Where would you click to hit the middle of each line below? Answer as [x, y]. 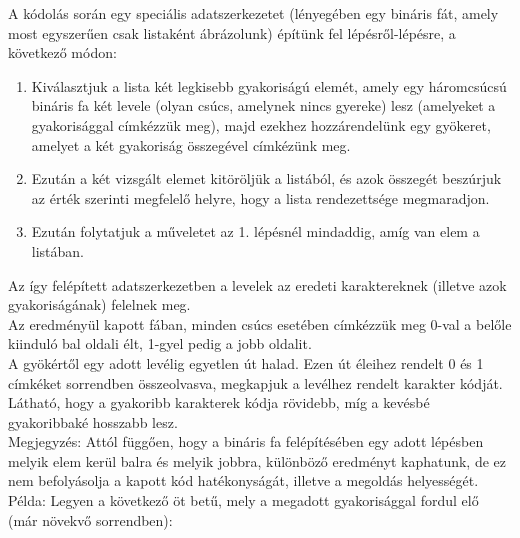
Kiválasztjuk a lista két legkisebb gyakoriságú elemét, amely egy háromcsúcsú [269, 85]
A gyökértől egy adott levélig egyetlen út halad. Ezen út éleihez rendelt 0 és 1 [246, 362]
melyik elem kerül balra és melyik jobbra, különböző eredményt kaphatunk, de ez [257, 460]
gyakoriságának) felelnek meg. [99, 304]
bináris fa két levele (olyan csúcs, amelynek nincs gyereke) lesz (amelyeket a [263, 105]
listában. [58, 250]
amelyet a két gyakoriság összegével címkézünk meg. [191, 144]
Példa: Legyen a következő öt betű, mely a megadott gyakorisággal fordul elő [243, 500]
